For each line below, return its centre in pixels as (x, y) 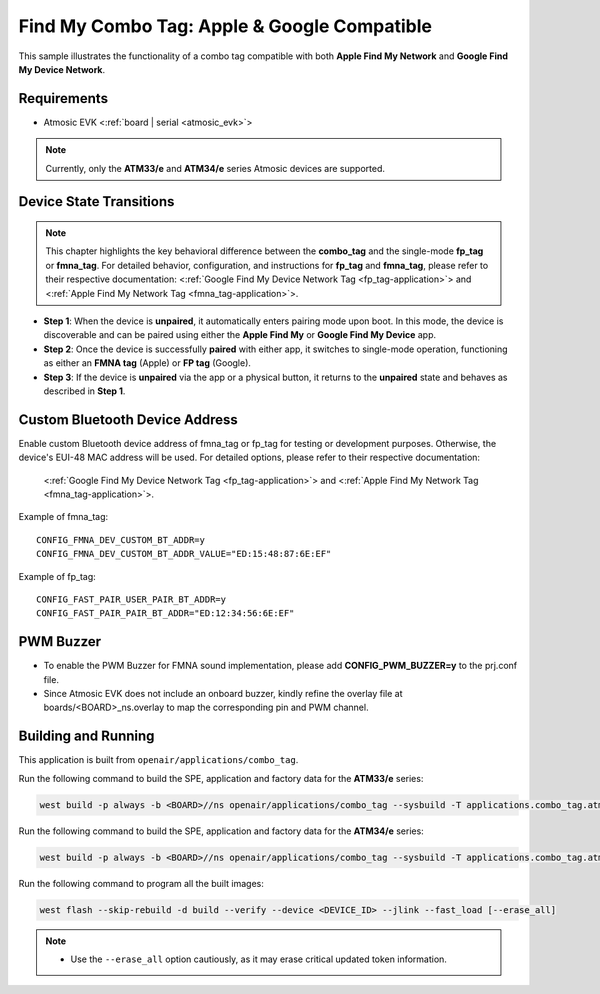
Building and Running (86, 736)
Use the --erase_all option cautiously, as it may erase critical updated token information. (258, 959)
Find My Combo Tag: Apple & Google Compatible (225, 26)
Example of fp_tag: (57, 576)
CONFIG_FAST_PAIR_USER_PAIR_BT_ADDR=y (131, 599)
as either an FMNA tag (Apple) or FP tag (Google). (147, 363)
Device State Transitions (96, 201)
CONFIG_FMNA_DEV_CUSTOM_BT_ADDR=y (120, 539)
